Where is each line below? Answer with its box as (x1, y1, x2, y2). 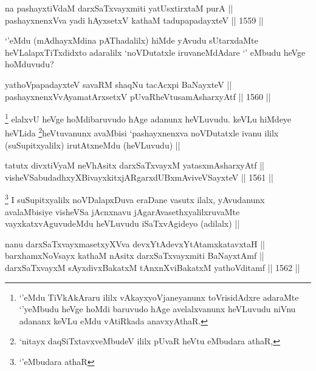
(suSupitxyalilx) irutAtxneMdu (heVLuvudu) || (5, 138, 180, 151)
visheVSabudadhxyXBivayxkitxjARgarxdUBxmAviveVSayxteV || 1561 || (5, 170, 273, 183)
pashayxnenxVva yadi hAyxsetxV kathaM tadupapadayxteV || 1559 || (5, 13, 264, 26)
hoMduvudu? (5, 58, 54, 70)
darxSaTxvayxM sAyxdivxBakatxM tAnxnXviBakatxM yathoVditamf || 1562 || (5, 261, 300, 274)
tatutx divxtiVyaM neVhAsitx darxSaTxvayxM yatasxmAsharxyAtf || (5, 159, 264, 172)
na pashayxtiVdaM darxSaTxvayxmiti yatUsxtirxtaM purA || (5, 2, 233, 14)
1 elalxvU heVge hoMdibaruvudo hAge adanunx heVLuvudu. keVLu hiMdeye (5, 111, 292, 125)
